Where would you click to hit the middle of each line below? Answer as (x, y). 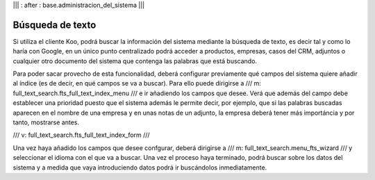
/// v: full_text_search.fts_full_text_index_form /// (81, 135)
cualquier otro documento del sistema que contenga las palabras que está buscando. (135, 61)
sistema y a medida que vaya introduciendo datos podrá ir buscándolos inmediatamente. (140, 167)
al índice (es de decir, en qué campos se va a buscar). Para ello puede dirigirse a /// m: (137, 83)
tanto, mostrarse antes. (46, 122)
